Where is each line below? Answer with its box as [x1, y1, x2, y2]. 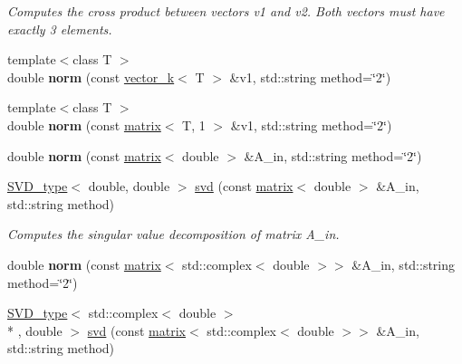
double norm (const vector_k [7, 67, 175, 86]
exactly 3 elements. [7, 19, 112, 38]
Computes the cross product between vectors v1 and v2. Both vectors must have [7, 2, 445, 20]
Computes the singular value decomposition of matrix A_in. [7, 225, 340, 244]
